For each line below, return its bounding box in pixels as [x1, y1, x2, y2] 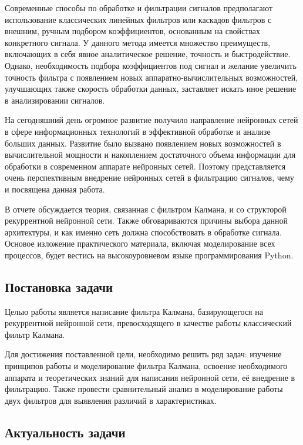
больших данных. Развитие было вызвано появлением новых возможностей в [5, 137, 281, 149]
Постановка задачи [5, 277, 113, 295]
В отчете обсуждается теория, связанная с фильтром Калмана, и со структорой [5, 202, 287, 215]
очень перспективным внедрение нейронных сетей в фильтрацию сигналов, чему [5, 171, 294, 184]
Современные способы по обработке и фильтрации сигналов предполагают [5, 2, 273, 14]
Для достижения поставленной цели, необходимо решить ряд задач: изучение [5, 348, 282, 360]
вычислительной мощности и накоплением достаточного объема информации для [5, 148, 296, 161]
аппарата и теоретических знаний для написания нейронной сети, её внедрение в [5, 371, 295, 383]
